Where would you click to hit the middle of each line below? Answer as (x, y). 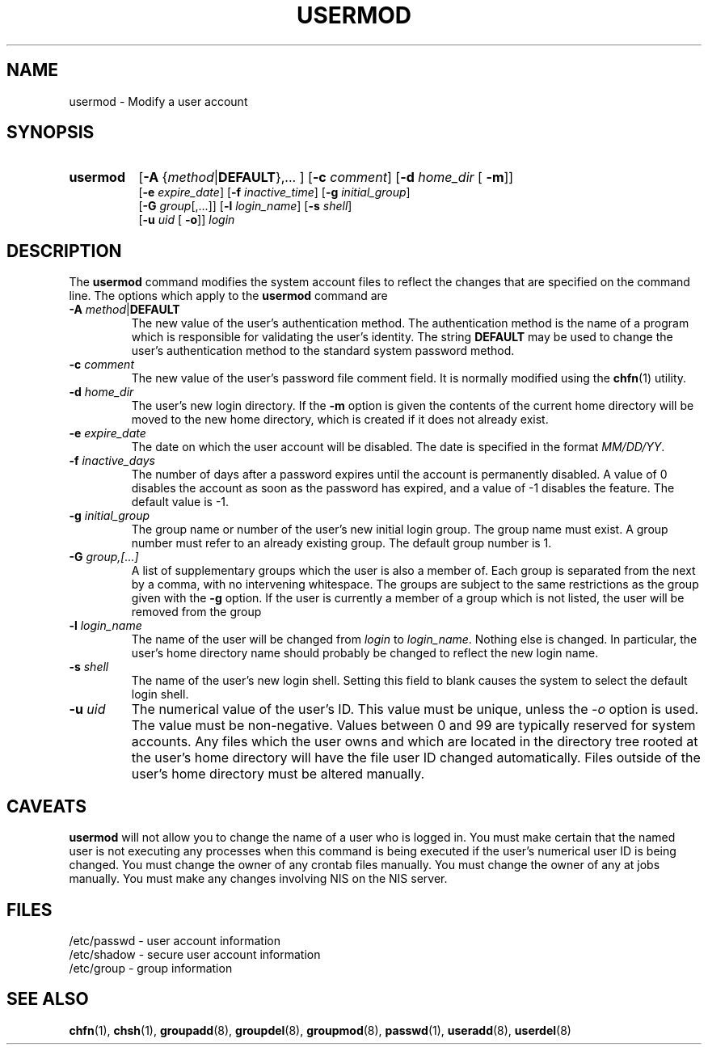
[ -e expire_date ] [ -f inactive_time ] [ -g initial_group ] (274, 192)
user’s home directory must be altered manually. (278, 774)
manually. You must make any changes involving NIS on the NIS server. (258, 879)
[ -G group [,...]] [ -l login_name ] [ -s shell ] (245, 206)
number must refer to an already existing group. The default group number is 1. (341, 543)
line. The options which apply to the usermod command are (228, 296)
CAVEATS (46, 806)
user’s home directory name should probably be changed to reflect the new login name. (365, 653)
